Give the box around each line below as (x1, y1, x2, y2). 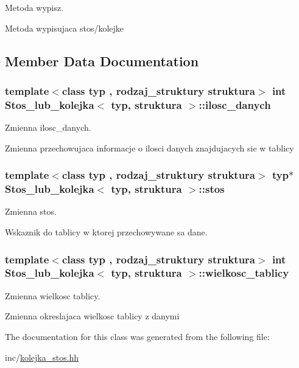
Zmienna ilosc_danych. (5, 121, 91, 134)
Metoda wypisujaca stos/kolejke (5, 21, 124, 34)
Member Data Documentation (5, 51, 199, 70)
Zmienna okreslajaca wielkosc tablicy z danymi (5, 310, 180, 322)
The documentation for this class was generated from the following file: (5, 330, 270, 342)
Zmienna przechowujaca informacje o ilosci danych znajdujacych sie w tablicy (5, 141, 294, 154)
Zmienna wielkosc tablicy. (5, 289, 100, 302)
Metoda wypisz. (5, 1, 64, 13)
